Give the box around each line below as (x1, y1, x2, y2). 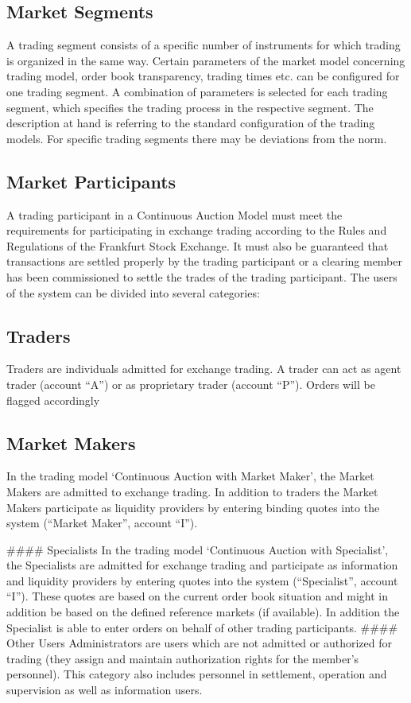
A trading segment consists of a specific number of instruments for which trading (6, 37, 401, 53)
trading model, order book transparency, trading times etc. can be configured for (6, 68, 400, 84)
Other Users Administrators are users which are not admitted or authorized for (6, 635, 393, 651)
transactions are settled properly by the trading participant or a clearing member (6, 253, 402, 270)
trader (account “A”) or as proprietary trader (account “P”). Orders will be (6, 375, 375, 392)
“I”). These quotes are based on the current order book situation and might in (6, 588, 389, 604)
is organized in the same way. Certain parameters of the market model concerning (6, 52, 405, 68)
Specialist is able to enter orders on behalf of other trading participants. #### (6, 619, 398, 635)
